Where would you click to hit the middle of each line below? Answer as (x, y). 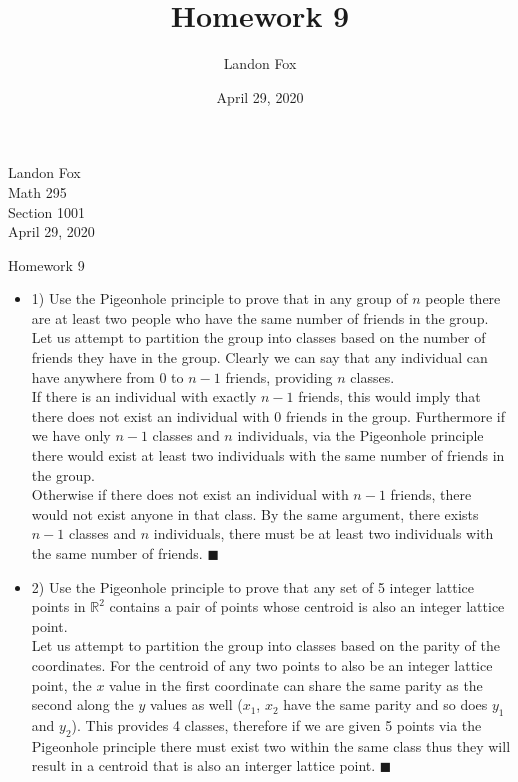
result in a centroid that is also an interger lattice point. (203, 765)
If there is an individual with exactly (144, 396)
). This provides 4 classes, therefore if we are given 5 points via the (276, 724)
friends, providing (279, 376)
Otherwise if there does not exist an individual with (190, 494)
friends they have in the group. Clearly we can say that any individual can (259, 357)
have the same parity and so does (385, 704)
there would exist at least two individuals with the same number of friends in (268, 455)
